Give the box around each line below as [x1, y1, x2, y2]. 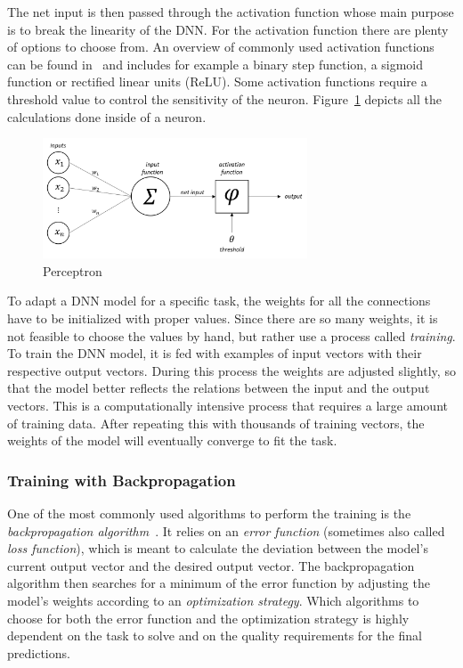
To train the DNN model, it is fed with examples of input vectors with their [7, 344, 422, 363]
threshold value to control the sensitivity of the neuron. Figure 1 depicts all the [7, 89, 442, 108]
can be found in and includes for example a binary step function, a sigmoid [7, 54, 424, 73]
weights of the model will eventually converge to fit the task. [7, 431, 337, 450]
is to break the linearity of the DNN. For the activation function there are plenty [7, 20, 449, 38]
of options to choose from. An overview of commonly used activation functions [7, 37, 435, 56]
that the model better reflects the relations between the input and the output [7, 379, 430, 397]
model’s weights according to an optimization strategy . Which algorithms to [7, 591, 419, 609]
